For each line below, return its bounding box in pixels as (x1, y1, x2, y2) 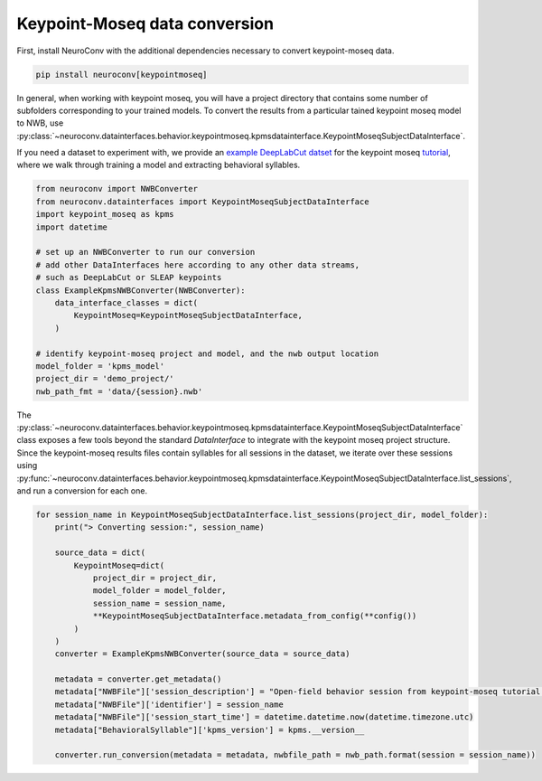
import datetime (35, 221, 108, 232)
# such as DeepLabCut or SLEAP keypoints (35, 272, 222, 283)
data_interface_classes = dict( (54, 297, 199, 307)
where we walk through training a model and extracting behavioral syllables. (16, 159, 301, 171)
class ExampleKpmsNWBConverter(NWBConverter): (35, 285, 246, 296)
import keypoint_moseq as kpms (35, 209, 175, 220)
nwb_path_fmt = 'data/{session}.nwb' (35, 386, 203, 397)
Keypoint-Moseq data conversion (16, 14, 275, 33)
